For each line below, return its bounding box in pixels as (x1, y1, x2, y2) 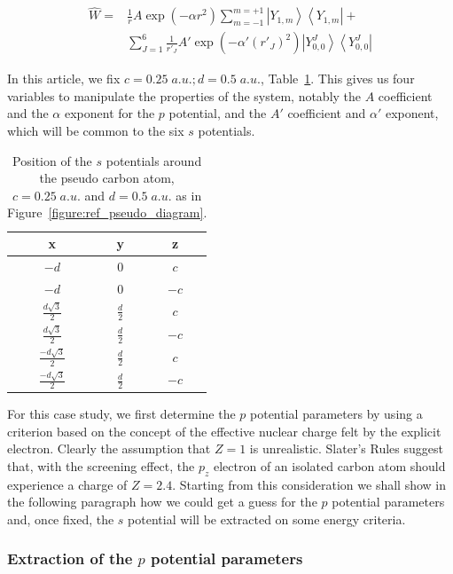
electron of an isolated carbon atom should (213, 456, 446, 475)
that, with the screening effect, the (7, 456, 195, 475)
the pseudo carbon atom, (39, 169, 175, 187)
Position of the (12, 151, 92, 169)
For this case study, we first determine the (7, 404, 236, 422)
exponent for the (64, 104, 155, 122)
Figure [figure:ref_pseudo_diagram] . (7, 203, 207, 222)
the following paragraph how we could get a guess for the (7, 492, 317, 511)
